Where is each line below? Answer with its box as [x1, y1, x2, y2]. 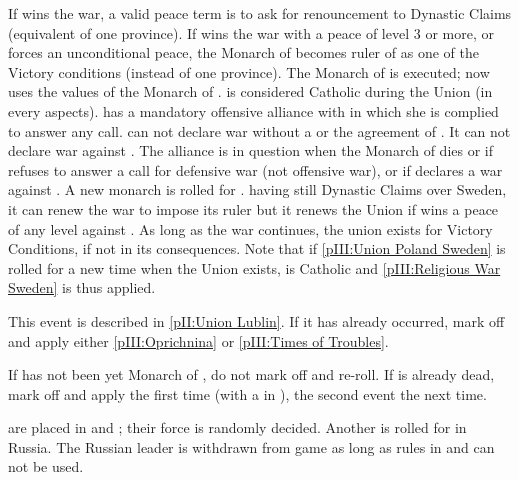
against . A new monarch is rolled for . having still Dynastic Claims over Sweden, [8, 179, 507, 200]
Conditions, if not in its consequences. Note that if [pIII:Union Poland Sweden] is [8, 238, 506, 259]
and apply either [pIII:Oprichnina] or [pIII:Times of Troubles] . [8, 330, 389, 351]
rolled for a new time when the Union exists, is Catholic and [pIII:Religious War [8, 257, 501, 278]
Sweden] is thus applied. [8, 277, 156, 298]
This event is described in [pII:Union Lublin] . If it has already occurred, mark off [8, 310, 505, 331]
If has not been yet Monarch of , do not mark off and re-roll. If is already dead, [8, 364, 495, 385]
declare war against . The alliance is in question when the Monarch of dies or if [8, 140, 494, 161]
